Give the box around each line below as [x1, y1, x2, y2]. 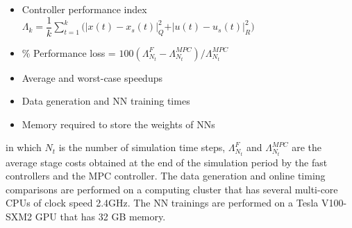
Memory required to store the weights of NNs [22, 116, 215, 131]
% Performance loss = [22, 45, 116, 60]
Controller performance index [22, 2, 147, 16]
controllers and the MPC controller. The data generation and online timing [6, 168, 326, 183]
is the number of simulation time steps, [58, 140, 226, 155]
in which [6, 140, 42, 155]
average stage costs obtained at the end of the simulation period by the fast [6, 155, 328, 169]
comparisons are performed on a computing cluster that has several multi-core [6, 182, 338, 196]
